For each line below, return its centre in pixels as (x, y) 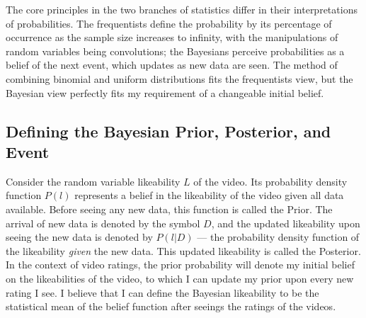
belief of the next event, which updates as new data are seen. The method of (172, 65)
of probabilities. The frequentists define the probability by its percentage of (169, 23)
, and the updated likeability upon (286, 223)
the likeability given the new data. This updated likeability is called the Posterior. (183, 250)
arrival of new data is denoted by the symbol (103, 223)
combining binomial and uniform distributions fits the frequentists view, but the (179, 78)
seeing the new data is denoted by (79, 237)
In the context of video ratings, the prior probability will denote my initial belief (181, 265)
